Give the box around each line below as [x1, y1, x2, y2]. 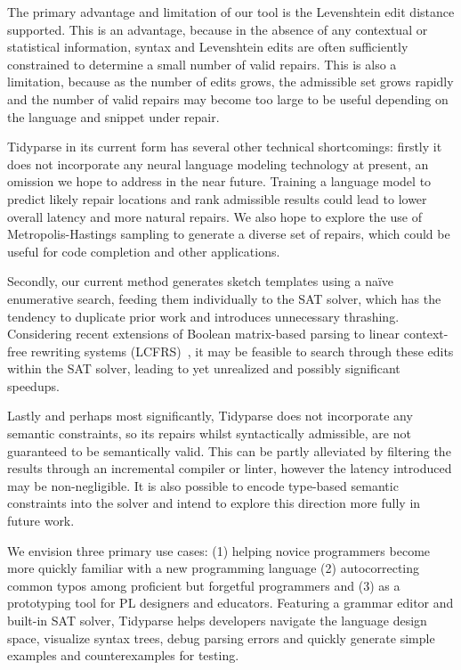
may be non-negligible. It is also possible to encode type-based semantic [7, 476, 399, 494]
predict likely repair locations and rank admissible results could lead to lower [7, 189, 427, 208]
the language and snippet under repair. [7, 107, 220, 126]
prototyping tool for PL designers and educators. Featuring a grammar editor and [7, 593, 454, 612]
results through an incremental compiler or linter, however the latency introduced [7, 459, 452, 478]
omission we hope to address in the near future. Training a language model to [7, 172, 432, 191]
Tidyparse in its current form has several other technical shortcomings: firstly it [7, 137, 442, 156]
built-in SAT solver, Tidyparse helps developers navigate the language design [7, 611, 427, 629]
